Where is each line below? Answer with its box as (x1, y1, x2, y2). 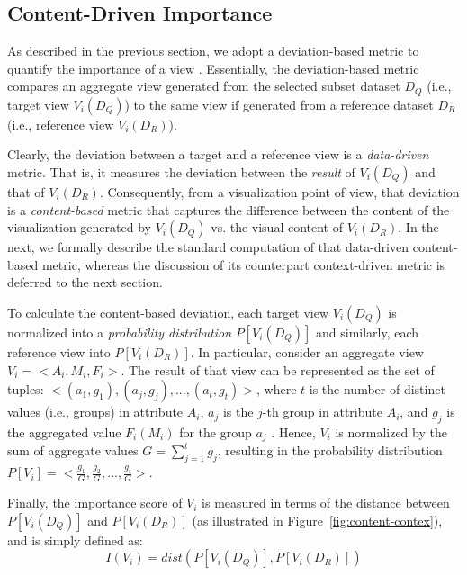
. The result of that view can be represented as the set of (121, 360, 435, 379)
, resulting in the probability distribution (217, 441, 443, 460)
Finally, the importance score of (7, 493, 183, 512)
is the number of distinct (309, 380, 445, 399)
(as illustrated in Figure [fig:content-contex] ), (192, 510, 443, 529)
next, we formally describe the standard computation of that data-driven (7, 238, 409, 256)
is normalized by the (335, 422, 447, 441)
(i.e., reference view (7, 114, 114, 133)
